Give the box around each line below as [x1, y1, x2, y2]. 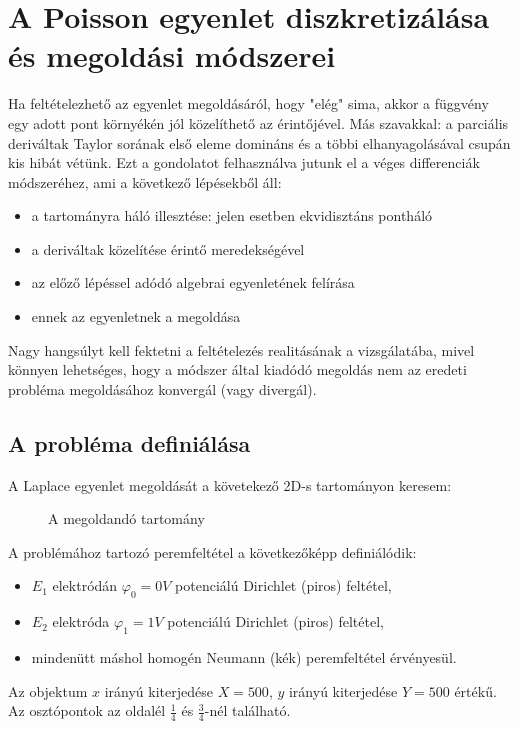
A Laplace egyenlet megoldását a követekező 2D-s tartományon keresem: [8, 474, 452, 495]
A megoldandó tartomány [48, 508, 205, 529]
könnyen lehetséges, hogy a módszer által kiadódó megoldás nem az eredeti [8, 359, 467, 380]
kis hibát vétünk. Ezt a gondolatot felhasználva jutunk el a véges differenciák [8, 152, 480, 173]
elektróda [52, 611, 110, 632]
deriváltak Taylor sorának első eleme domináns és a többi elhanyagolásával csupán [8, 132, 511, 153]
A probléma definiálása [8, 427, 251, 458]
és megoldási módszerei [8, 35, 336, 76]
